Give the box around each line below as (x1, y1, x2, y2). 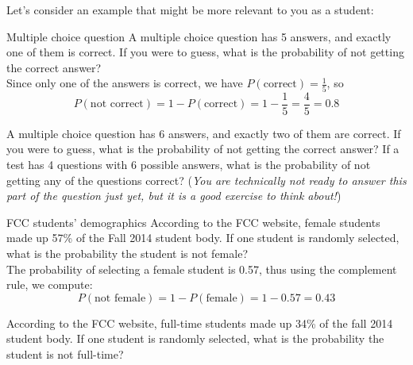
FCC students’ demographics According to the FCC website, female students (6, 213, 380, 230)
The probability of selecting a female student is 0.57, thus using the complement (6, 260, 397, 277)
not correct (90, 98, 144, 110)
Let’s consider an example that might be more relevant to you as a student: (6, 2, 374, 17)
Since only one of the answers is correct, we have (6, 75, 243, 91)
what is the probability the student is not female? (6, 244, 248, 261)
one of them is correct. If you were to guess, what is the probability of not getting (6, 44, 404, 60)
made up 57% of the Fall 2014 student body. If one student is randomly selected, (6, 229, 399, 246)
